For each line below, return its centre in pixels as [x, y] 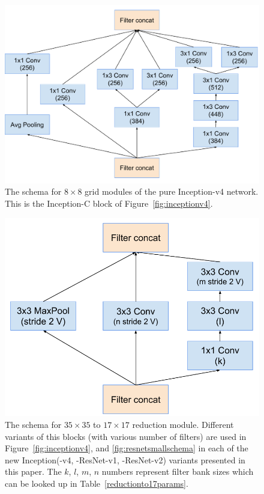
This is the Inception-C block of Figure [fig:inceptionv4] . [109, 203]
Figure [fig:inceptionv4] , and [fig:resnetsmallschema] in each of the [127, 448]
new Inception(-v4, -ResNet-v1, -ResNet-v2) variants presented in [125, 459]
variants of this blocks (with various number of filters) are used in [126, 436]
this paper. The [33, 471]
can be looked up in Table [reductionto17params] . [97, 483]
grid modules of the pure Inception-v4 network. [172, 191]
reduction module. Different [183, 425]
